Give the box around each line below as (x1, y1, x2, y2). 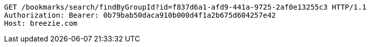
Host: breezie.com (4, 19, 78, 27)
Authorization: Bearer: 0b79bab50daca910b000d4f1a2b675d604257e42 (4, 11, 276, 19)
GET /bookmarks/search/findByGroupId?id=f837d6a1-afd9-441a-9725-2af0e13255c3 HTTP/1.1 (4, 3, 367, 11)
